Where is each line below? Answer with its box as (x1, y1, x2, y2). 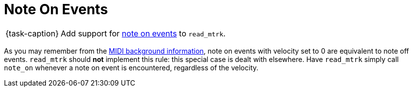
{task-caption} (5, 28, 59, 38)
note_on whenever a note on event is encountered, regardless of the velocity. (4, 63, 259, 72)
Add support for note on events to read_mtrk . (61, 28, 226, 38)
